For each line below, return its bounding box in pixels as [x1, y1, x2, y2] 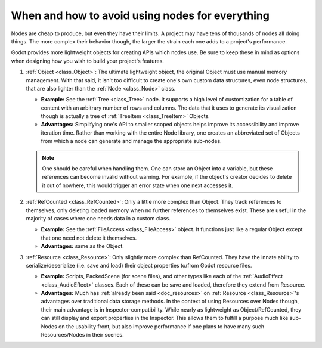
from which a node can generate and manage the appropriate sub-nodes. [41, 138, 222, 145]
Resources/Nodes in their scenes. [41, 331, 125, 338]
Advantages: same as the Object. [41, 243, 125, 250]
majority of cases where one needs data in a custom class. [26, 215, 171, 222]
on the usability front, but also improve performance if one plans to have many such [58, 322, 265, 330]
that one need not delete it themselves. [41, 234, 137, 241]
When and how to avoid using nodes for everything [11, 9, 270, 22]
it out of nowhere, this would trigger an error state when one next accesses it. [42, 182, 233, 189]
